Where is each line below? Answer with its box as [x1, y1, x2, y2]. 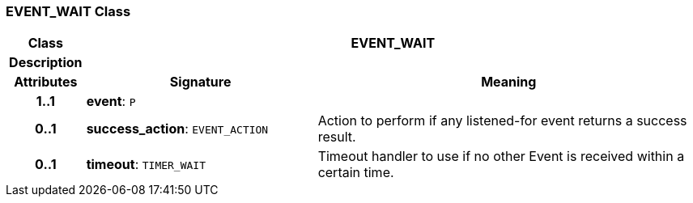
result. [317, 129, 356, 146]
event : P [86, 93, 136, 110]
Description [9, 54, 83, 71]
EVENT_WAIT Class [6, 3, 131, 19]
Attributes [14, 74, 78, 91]
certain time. [317, 164, 394, 181]
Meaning [481, 74, 537, 91]
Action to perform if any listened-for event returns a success [317, 112, 687, 129]
